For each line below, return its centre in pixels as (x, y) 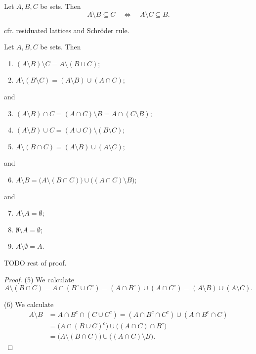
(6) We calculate (29, 304)
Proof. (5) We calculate (39, 279)
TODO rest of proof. (35, 262)
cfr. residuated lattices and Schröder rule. (67, 30)
